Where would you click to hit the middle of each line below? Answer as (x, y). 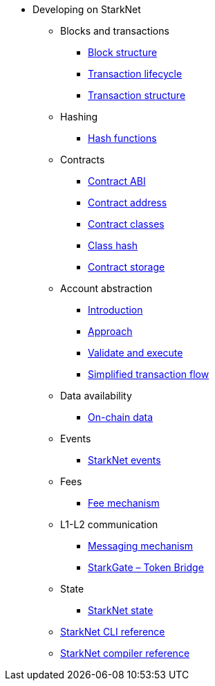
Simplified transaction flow (149, 374)
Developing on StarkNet (87, 9)
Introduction (115, 310)
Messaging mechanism (141, 546)
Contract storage (127, 267)
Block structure (123, 52)
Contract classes (126, 224)
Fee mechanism (124, 503)
